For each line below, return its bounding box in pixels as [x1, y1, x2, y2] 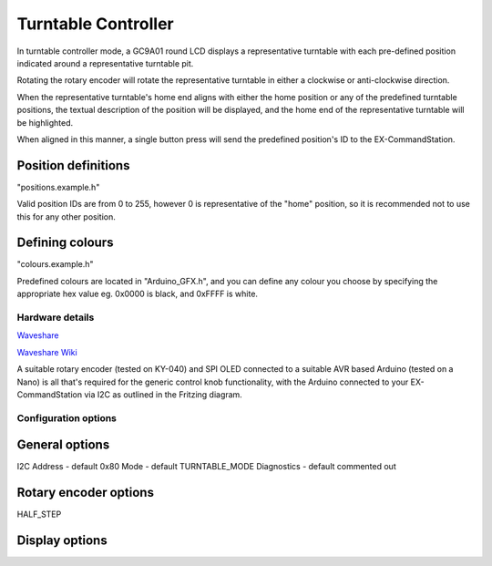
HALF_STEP [16, 509, 62, 520]
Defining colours [16, 235, 114, 251]
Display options [16, 533, 108, 549]
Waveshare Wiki [16, 346, 77, 357]
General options [16, 437, 110, 453]
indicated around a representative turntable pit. [16, 57, 194, 68]
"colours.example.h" [16, 259, 95, 270]
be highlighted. [16, 117, 74, 128]
